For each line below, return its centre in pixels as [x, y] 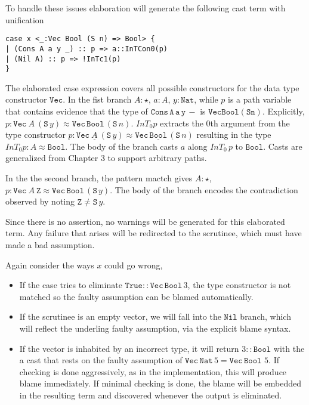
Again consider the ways [50, 265]
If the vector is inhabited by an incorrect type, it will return [129, 348]
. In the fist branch [97, 99]
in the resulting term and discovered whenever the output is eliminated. [151, 395]
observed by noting [40, 201]
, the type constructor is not [239, 285]
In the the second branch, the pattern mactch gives [99, 177]
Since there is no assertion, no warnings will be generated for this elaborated [145, 221]
